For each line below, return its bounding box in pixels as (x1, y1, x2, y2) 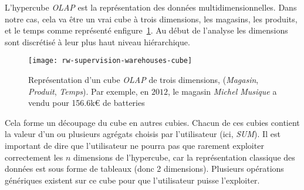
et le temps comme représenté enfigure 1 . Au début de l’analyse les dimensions (5, 24, 288, 36)
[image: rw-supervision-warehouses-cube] (28, 56, 192, 65)
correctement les (5, 151, 63, 163)
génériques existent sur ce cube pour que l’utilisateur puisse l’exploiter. (5, 174, 260, 186)
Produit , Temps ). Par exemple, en (28, 85, 149, 97)
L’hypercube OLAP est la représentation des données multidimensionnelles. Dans (5, 1, 297, 13)
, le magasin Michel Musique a (167, 85, 277, 97)
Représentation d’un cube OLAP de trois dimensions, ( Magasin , (28, 74, 259, 86)
